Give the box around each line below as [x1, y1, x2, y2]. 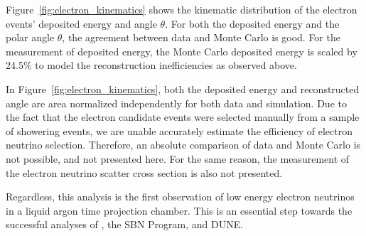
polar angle [6, 30, 55, 45]
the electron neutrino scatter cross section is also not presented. [6, 165, 283, 180]
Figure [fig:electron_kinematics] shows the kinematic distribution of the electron [6, 2, 357, 16]
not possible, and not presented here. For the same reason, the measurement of [6, 151, 350, 166]
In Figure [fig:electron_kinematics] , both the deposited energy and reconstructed [6, 81, 360, 96]
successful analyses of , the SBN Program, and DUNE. [6, 217, 244, 232]
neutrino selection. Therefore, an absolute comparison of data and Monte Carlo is [6, 137, 361, 152]
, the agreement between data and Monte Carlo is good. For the [62, 30, 340, 45]
